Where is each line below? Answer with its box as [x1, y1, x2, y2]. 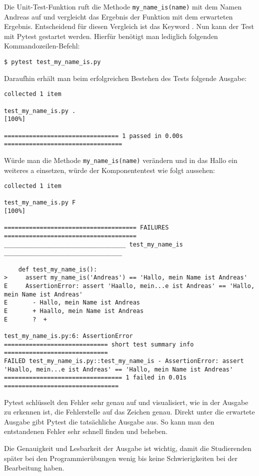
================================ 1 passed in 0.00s [4, 132, 183, 139]
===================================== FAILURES [4, 224, 169, 231]
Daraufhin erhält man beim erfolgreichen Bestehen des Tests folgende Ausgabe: [4, 72, 247, 83]
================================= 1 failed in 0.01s [4, 374, 187, 381]
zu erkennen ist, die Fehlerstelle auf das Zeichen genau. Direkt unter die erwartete [4, 406, 255, 417]
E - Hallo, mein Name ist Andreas [4, 299, 140, 306]
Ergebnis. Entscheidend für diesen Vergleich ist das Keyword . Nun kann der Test [4, 21, 254, 31]
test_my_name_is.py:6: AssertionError [4, 332, 133, 339]
